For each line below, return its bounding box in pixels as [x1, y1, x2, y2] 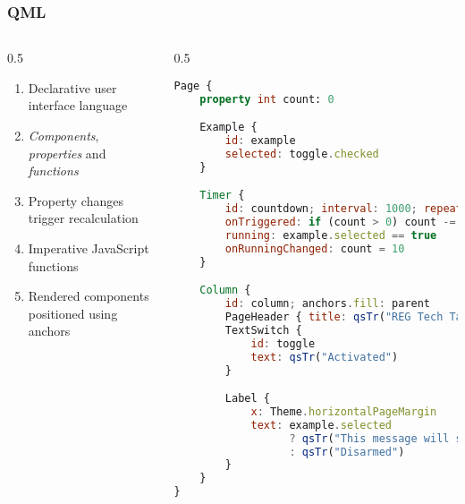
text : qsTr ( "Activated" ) [250, 350, 399, 363]
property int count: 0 [199, 92, 334, 106]
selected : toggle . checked [224, 147, 379, 160]
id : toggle [250, 337, 316, 350]
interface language [28, 96, 128, 115]
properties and [28, 143, 106, 162]
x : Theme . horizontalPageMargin [250, 405, 437, 418]
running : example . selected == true [224, 229, 437, 242]
